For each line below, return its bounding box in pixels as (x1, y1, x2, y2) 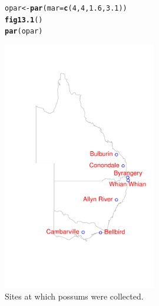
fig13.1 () (5, 15, 43, 24)
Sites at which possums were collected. (5, 290, 144, 302)
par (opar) (5, 27, 43, 36)
